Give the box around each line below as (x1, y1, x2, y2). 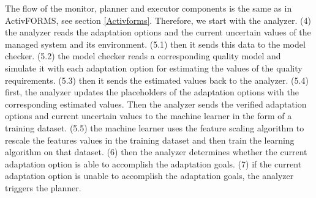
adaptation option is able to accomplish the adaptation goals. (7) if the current (5, 157, 302, 170)
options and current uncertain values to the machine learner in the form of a (5, 109, 292, 122)
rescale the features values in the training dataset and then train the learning (5, 133, 295, 146)
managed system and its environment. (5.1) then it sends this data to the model (5, 37, 306, 50)
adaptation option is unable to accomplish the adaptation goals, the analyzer (5, 169, 294, 182)
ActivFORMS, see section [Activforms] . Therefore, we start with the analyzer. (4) (5, 13, 311, 26)
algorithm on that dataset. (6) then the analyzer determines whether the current (5, 145, 307, 158)
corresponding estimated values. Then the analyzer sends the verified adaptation (5, 97, 307, 110)
